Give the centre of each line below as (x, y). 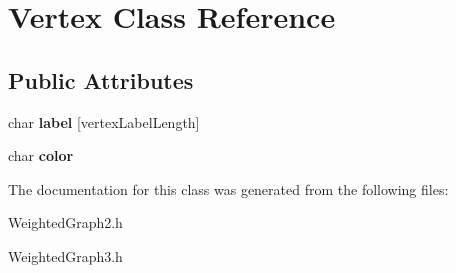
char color (41, 155)
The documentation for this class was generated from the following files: (228, 188)
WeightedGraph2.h (65, 222)
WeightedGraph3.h (65, 255)
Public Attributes (101, 79)
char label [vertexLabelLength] (104, 121)
